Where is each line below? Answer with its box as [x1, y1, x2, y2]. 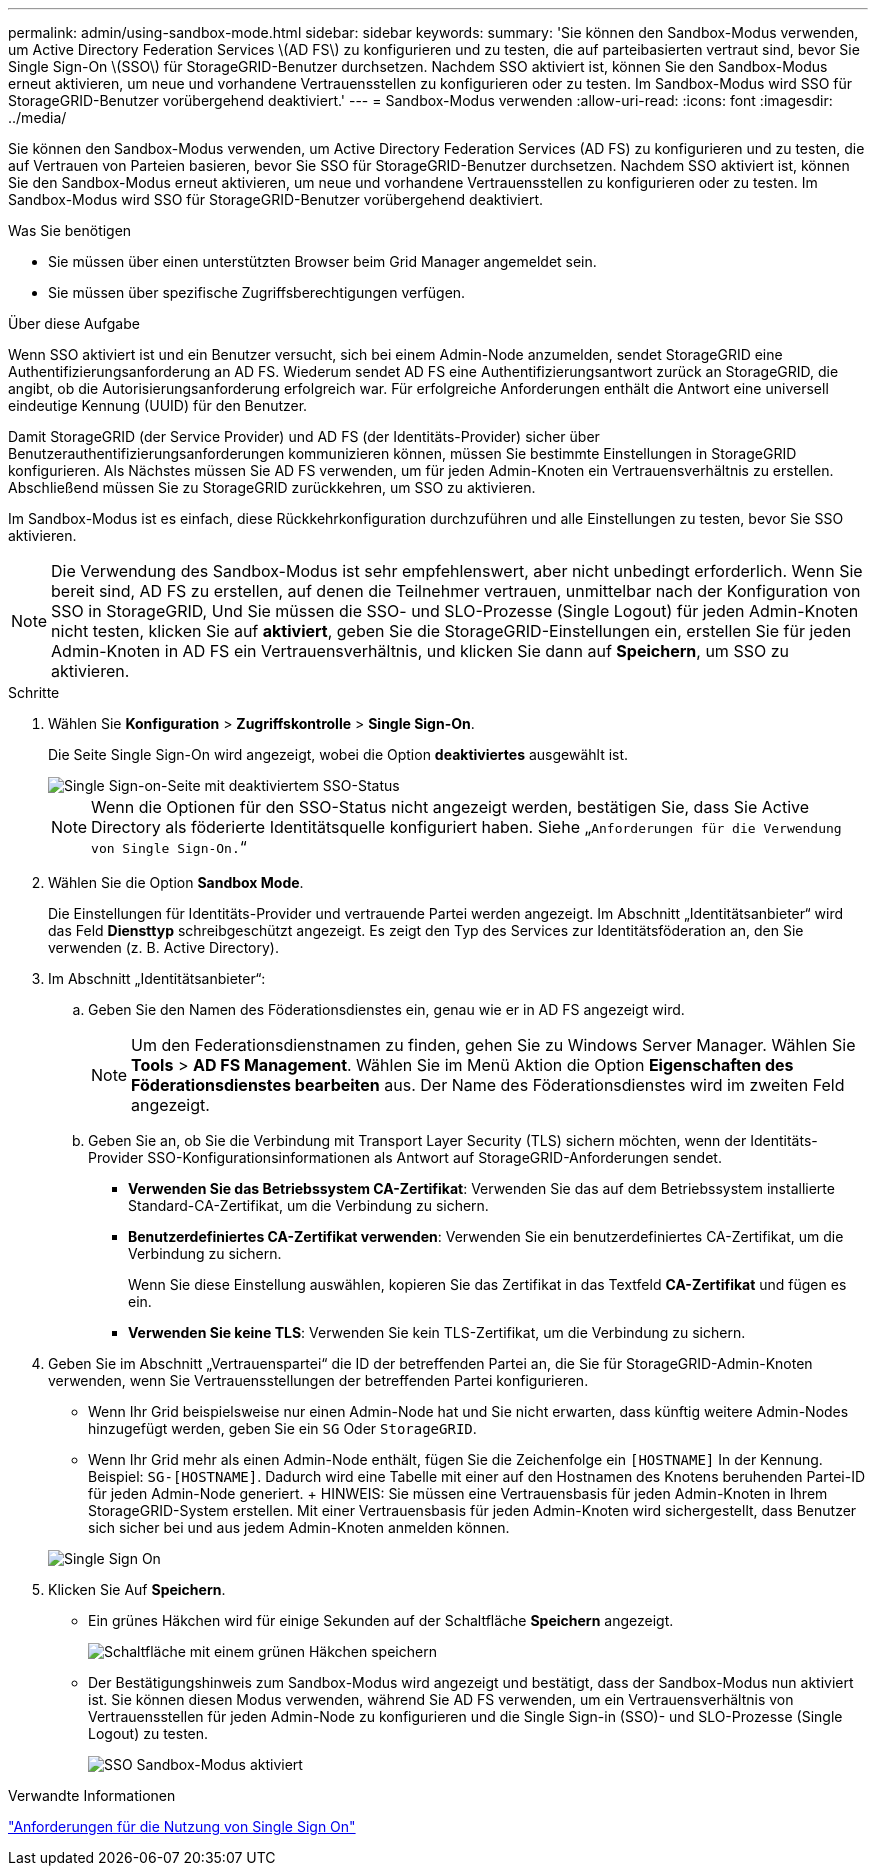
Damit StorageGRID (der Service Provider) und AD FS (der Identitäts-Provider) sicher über [8, 428, 600, 445]
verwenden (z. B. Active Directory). [48, 939, 280, 956]
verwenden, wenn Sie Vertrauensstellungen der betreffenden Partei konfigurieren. [48, 1372, 589, 1389]
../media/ [8, 109, 67, 126]
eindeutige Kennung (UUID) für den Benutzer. [8, 397, 308, 414]
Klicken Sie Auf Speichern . [48, 1581, 226, 1598]
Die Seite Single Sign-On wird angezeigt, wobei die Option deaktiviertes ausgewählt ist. [48, 746, 629, 763]
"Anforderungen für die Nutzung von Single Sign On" [8, 1818, 356, 1835]
